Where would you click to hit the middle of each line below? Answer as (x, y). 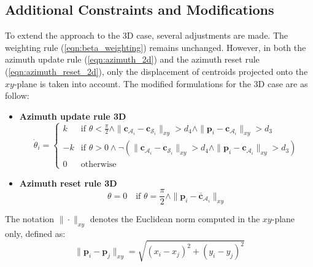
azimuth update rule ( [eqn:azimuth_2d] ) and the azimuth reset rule (132, 59)
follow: (17, 95)
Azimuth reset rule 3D (68, 183)
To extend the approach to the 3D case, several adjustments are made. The (147, 35)
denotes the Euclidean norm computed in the (175, 219)
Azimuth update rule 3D (73, 116)
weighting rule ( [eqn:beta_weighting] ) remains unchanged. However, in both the (156, 47)
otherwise (99, 164)
